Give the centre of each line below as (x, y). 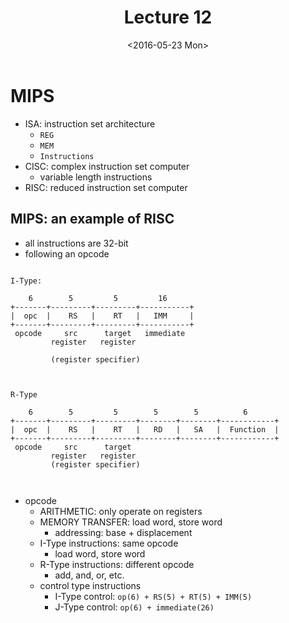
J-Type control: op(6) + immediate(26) (134, 607)
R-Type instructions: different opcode (117, 564)
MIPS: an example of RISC (92, 219)
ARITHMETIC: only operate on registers (121, 511)
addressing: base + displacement (123, 532)
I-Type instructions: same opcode (109, 543)
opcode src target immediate (100, 333)
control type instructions (90, 585)
